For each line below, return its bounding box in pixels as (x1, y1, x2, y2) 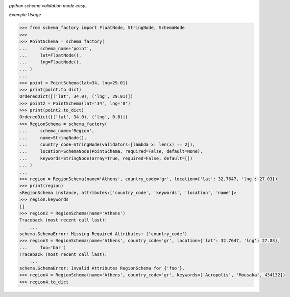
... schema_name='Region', (19, 128, 95, 134)
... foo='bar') (19, 244, 66, 250)
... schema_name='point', (19, 46, 92, 51)
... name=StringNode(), (19, 135, 87, 140)
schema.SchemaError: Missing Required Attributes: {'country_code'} (19, 231, 188, 237)
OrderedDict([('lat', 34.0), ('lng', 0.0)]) (19, 114, 128, 120)
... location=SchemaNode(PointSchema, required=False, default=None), (19, 149, 203, 154)
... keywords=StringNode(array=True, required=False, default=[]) (19, 155, 193, 161)
